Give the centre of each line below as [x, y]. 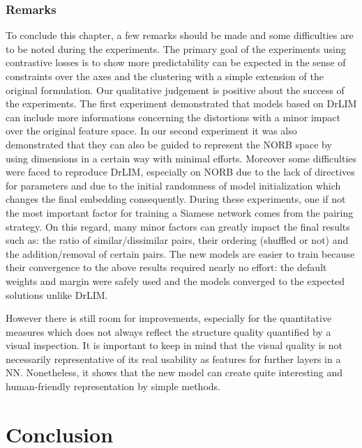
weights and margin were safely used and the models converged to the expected [175, 280]
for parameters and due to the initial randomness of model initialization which [173, 185]
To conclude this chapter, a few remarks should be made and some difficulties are [180, 35]
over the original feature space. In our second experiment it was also [151, 131]
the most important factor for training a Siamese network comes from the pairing [180, 212]
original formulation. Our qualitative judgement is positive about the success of [175, 90]
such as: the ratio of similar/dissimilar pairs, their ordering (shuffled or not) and [177, 240]
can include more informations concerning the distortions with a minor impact [173, 117]
